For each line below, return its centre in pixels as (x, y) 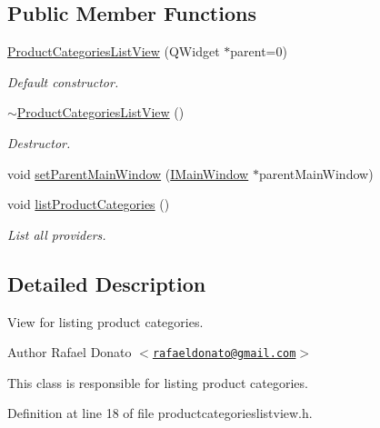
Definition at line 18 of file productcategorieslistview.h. (160, 413)
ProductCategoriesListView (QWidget (114, 51)
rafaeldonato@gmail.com (224, 354)
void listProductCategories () (89, 204)
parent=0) (259, 51)
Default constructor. (63, 81)
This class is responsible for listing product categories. (158, 382)
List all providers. (57, 234)
